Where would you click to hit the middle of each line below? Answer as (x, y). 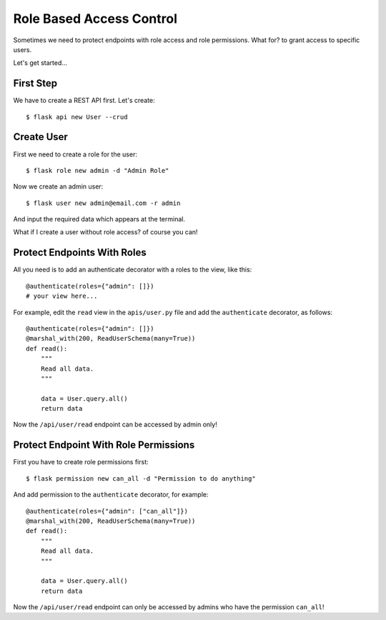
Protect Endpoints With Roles (80, 252)
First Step (35, 83)
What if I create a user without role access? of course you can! (105, 232)
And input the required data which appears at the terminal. (99, 219)
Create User (40, 137)
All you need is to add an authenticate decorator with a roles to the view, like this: (133, 270)
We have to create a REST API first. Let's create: (84, 101)
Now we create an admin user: (58, 186)
